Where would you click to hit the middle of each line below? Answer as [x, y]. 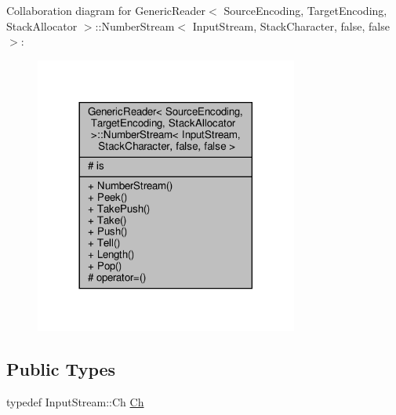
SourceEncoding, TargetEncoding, [305, 10]
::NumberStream [135, 25]
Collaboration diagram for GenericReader [106, 10]
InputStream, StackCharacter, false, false [291, 25]
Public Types [61, 368]
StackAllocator [42, 25]
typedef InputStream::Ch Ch [75, 401]
